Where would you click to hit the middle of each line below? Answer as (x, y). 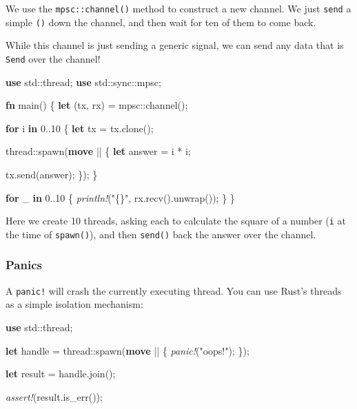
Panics (24, 265)
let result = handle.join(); (61, 374)
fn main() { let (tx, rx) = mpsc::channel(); (97, 105)
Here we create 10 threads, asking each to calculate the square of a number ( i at (176, 221)
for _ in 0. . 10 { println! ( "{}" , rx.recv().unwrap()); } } (120, 197)
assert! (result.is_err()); (54, 396)
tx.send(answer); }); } (52, 174)
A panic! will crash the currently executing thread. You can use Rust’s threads (174, 290)
